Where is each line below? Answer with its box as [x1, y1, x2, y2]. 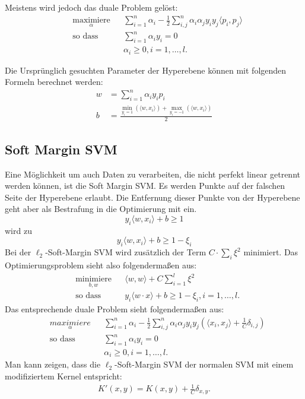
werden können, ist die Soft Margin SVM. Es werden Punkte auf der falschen [5, 179, 285, 192]
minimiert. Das [243, 246, 298, 258]
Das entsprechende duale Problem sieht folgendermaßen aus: [5, 303, 224, 315]
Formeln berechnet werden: [5, 75, 103, 88]
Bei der [5, 246, 31, 258]
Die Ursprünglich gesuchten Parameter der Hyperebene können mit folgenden [5, 64, 287, 76]
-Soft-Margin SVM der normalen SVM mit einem [115, 358, 294, 370]
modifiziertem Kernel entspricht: [5, 369, 122, 382]
